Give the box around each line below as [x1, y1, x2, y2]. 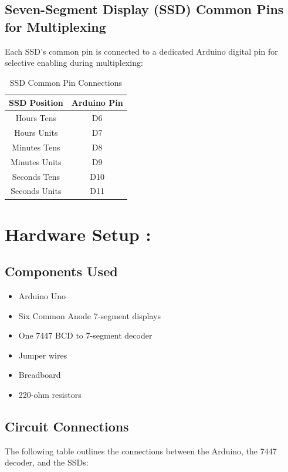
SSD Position [9, 96, 63, 109]
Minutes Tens [12, 140, 60, 153]
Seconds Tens [12, 170, 60, 182]
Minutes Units [10, 155, 62, 168]
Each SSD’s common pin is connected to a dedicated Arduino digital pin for [5, 45, 278, 57]
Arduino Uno [18, 290, 66, 302]
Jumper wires [18, 349, 67, 361]
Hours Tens [15, 112, 57, 124]
